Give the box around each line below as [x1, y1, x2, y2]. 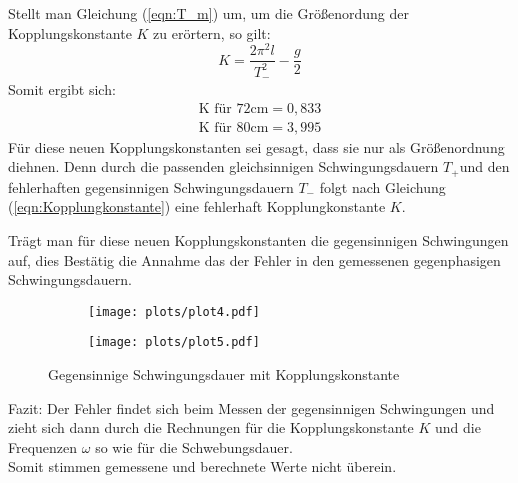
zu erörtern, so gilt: [153, 22, 271, 43]
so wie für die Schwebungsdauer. [95, 436, 293, 457]
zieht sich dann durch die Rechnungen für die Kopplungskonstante [8, 417, 414, 438]
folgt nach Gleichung [319, 176, 446, 197]
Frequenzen [8, 436, 78, 457]
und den [459, 156, 510, 177]
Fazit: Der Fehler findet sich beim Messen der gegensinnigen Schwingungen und [8, 397, 495, 418]
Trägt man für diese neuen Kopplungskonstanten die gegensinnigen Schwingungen [8, 230, 509, 251]
